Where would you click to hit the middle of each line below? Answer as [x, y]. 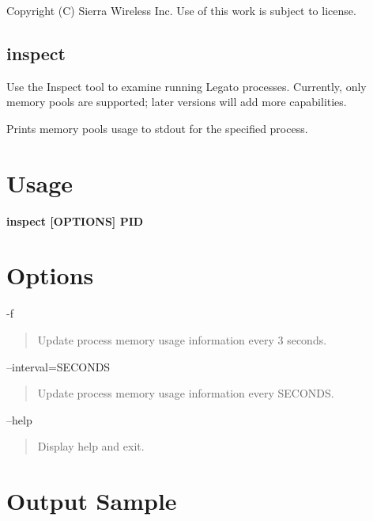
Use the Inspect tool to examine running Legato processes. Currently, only [186, 86]
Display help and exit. [91, 446]
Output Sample [92, 501]
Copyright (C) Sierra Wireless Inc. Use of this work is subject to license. [181, 10]
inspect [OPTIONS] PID [75, 221]
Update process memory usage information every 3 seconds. [182, 340]
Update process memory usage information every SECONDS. [186, 393]
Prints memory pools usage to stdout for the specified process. [157, 128]
